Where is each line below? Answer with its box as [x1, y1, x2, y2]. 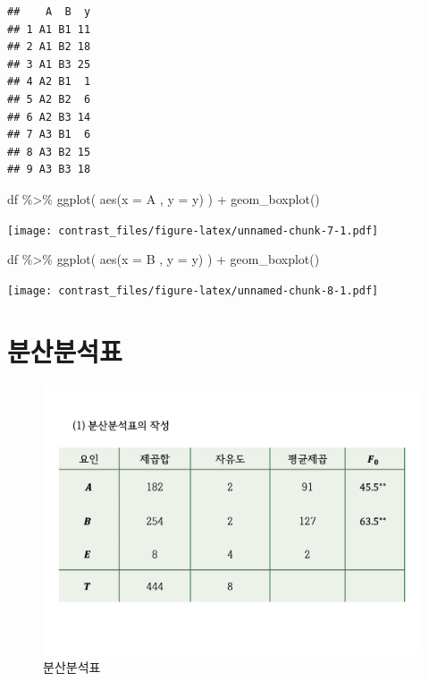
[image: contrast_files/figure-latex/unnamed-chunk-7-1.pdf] [7, 224, 379, 237]
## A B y [7, 5, 91, 18]
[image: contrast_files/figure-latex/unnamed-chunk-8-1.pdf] [7, 284, 379, 297]
